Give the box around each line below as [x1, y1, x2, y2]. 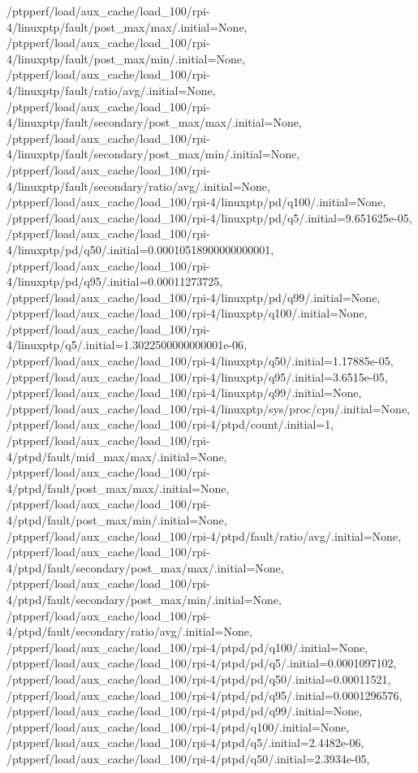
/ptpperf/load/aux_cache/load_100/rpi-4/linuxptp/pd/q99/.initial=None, [6, 288, 381, 305]
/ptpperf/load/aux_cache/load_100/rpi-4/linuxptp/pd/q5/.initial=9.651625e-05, [6, 209, 412, 226]
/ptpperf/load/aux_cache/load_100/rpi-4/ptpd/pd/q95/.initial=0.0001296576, [6, 686, 403, 703]
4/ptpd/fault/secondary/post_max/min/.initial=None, [6, 590, 282, 607]
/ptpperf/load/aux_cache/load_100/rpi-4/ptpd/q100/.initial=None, [6, 718, 350, 735]
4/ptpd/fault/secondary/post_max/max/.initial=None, [6, 559, 284, 576]
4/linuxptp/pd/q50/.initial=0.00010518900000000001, [6, 240, 274, 257]
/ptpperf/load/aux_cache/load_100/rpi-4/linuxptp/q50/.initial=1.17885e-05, [6, 352, 394, 369]
